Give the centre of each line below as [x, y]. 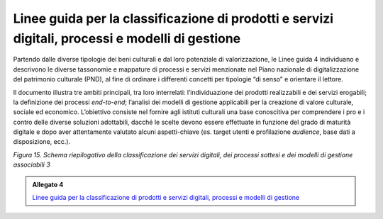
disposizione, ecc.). [42, 142]
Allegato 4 [48, 184]
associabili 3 [32, 165]
